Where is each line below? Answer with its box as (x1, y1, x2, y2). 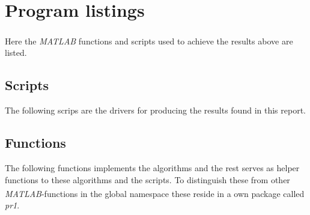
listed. (5, 46, 27, 59)
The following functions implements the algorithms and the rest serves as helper (5, 161, 300, 174)
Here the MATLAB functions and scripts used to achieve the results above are (5, 34, 293, 47)
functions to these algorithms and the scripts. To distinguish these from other (5, 173, 290, 186)
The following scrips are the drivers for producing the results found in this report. (5, 104, 306, 117)
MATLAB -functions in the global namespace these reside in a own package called (5, 187, 305, 199)
